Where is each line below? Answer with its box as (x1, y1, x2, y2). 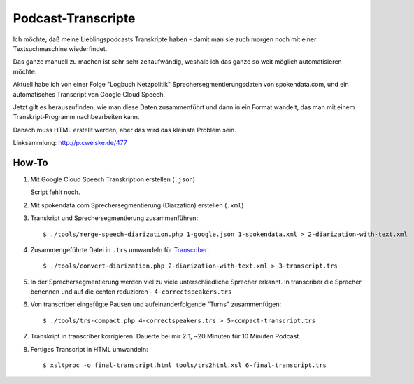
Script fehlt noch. (30, 188, 80, 196)
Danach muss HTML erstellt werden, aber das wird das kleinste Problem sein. (13, 125, 237, 134)
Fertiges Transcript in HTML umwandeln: (30, 345, 148, 353)
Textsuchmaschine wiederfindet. (13, 44, 108, 53)
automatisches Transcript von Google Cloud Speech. (13, 90, 166, 98)
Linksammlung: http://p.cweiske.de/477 (13, 139, 127, 147)
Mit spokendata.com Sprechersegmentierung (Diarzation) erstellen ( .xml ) (30, 200, 244, 210)
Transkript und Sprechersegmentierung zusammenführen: (30, 214, 199, 222)
